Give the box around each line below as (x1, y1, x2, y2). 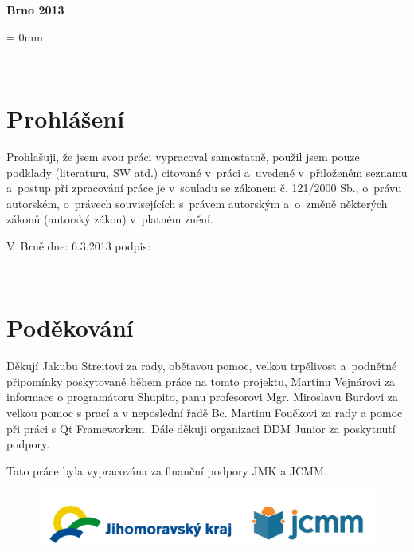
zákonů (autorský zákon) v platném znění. (6, 211, 213, 227)
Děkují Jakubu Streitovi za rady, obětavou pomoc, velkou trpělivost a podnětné (6, 357, 397, 374)
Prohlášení (6, 101, 125, 134)
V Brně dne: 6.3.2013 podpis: (6, 237, 150, 254)
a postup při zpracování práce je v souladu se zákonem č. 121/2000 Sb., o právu (6, 179, 402, 196)
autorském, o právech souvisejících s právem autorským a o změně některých (6, 195, 388, 211)
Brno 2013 (6, 2, 64, 18)
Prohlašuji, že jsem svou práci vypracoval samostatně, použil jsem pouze (6, 148, 360, 164)
